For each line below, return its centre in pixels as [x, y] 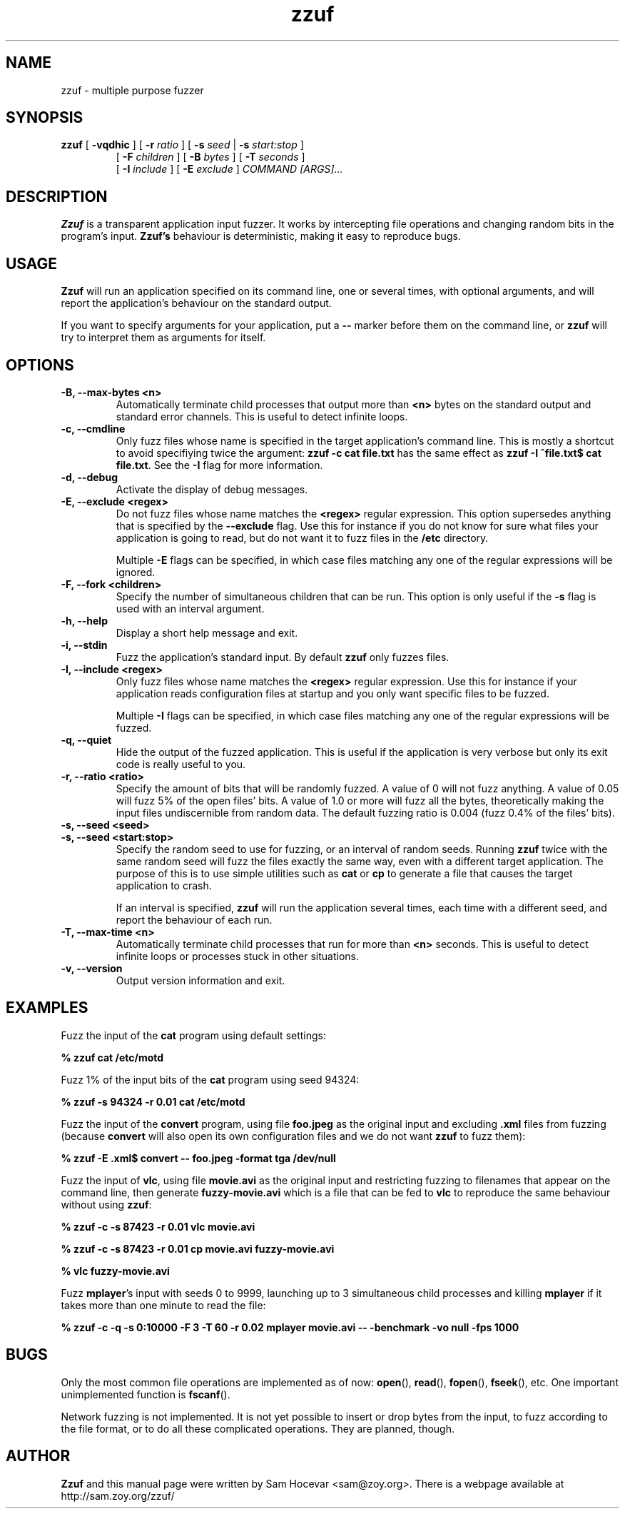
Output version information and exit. [200, 980]
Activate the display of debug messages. [212, 489]
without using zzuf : [106, 1204]
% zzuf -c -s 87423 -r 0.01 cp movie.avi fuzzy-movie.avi [198, 1248]
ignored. [136, 572]
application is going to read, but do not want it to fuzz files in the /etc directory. [302, 538]
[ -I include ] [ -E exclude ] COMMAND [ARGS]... [229, 169]
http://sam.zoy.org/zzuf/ [118, 1495]
